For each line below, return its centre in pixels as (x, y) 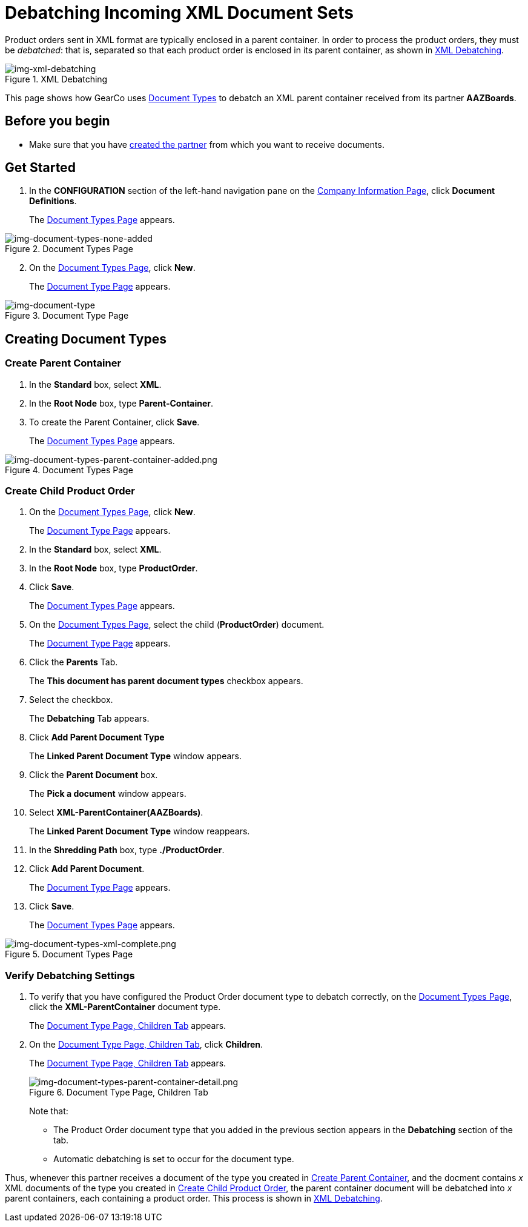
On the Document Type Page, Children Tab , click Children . (146, 1045)
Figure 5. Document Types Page (69, 954)
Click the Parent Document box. (94, 775)
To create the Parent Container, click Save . (114, 422)
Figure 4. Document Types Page (69, 470)
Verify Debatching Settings (70, 975)
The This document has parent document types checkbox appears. (166, 681)
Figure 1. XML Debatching (56, 79)
